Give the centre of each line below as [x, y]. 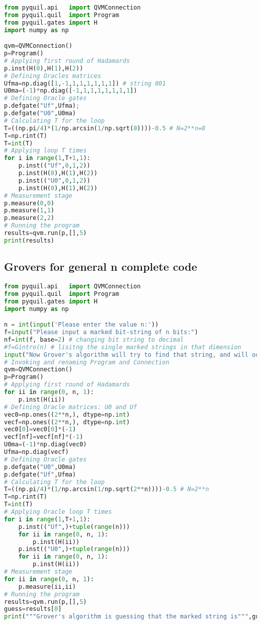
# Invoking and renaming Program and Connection [87, 362]
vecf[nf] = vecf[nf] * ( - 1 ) [44, 437]
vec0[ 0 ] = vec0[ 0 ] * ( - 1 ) [40, 430]
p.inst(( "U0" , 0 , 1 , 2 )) [54, 180]
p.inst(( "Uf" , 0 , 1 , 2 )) [54, 166]
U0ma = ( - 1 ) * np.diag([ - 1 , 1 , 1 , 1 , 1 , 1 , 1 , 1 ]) [71, 91]
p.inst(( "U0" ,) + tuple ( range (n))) [74, 549]
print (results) [29, 240]
